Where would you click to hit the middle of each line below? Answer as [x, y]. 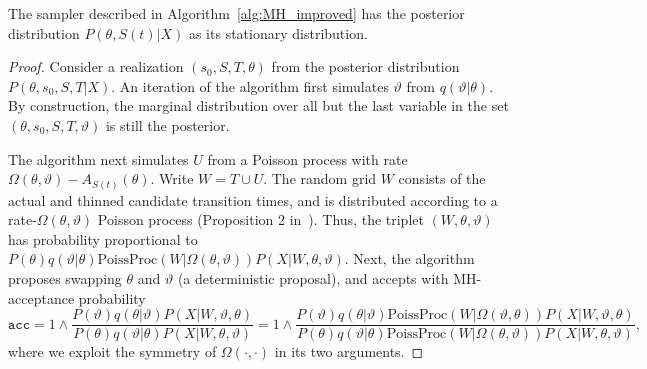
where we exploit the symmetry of [112, 351]
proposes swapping [65, 278]
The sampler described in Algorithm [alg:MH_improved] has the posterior [236, 13]
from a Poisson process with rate [307, 158]
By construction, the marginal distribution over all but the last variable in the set [258, 105]
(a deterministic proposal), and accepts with [313, 278]
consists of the [442, 178]
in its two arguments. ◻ [349, 351]
